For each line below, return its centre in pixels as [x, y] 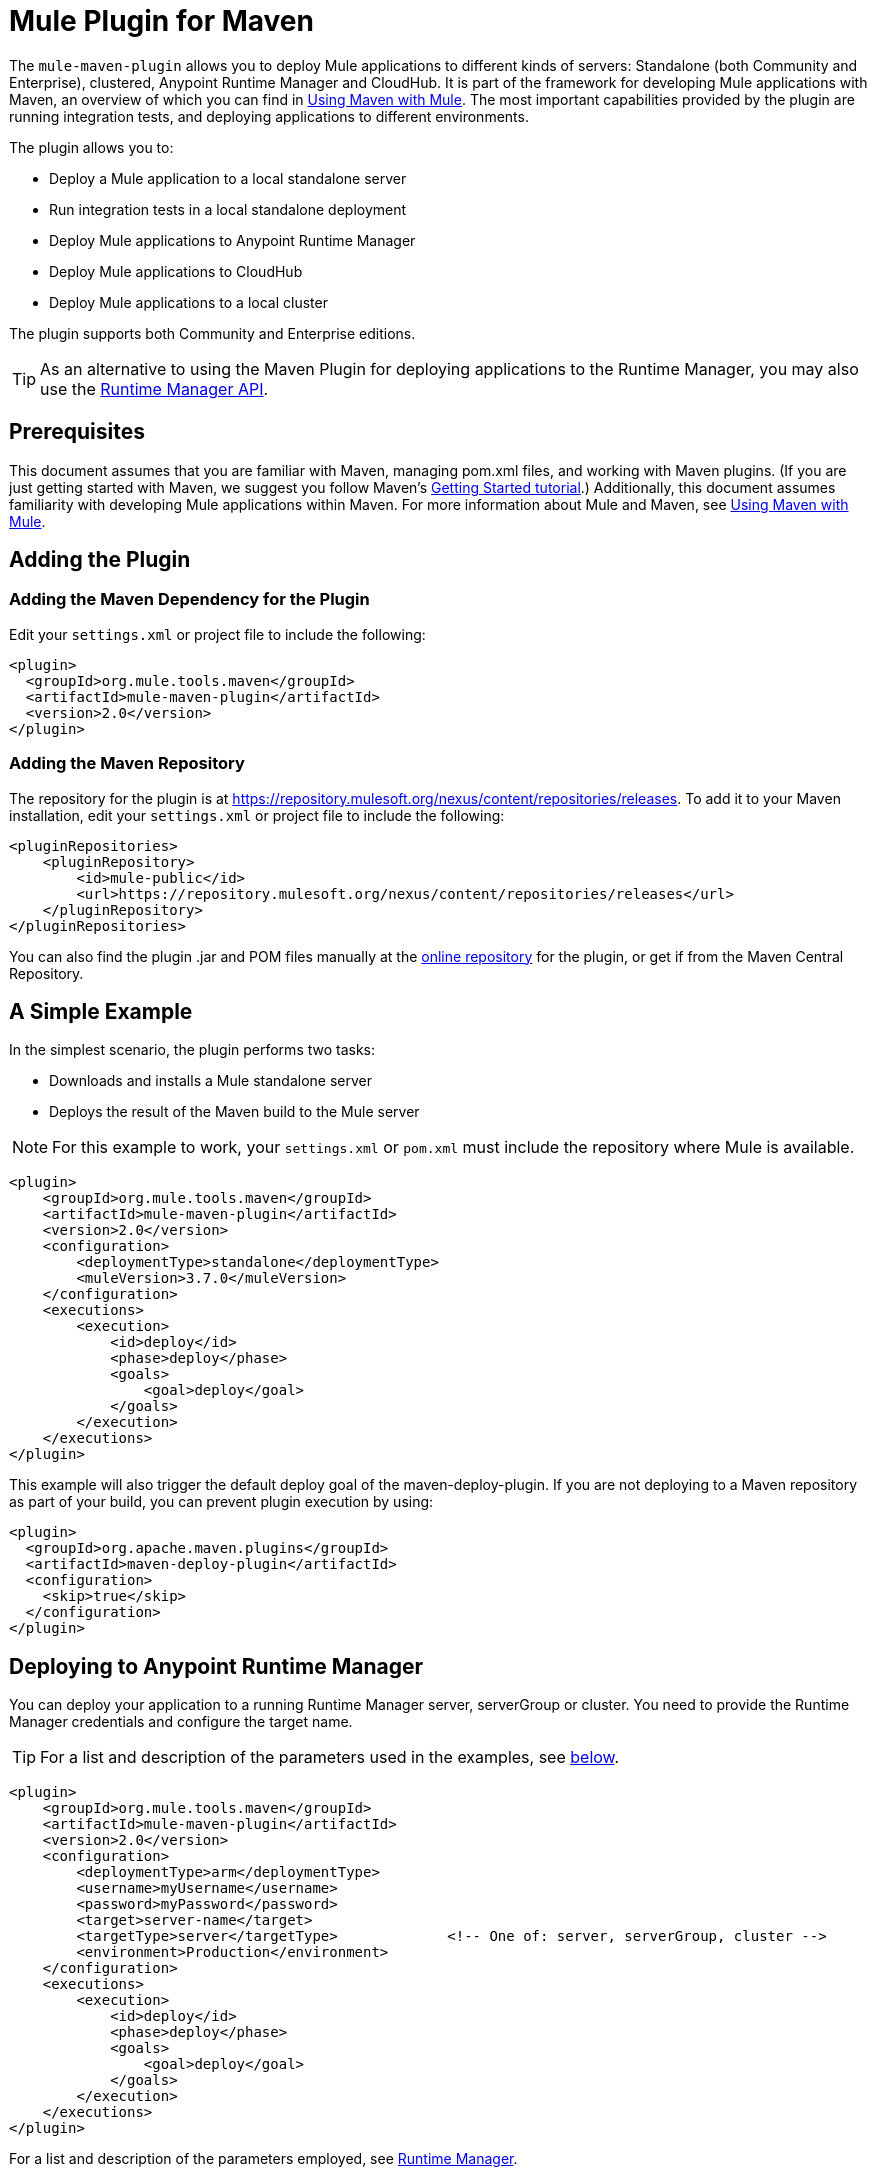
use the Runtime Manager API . [154, 388]
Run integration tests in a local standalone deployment [228, 209]
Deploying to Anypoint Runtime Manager [216, 1666]
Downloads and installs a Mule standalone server [211, 1081]
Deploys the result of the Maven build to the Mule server [234, 1112]
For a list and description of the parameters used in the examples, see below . [330, 1757]
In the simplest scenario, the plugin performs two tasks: [192, 1050]
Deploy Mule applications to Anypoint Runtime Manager [232, 240]
